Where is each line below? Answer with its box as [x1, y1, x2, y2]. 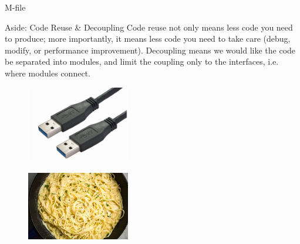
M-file [5, 1, 26, 13]
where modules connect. [5, 66, 90, 79]
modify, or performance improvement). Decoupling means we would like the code [5, 44, 296, 56]
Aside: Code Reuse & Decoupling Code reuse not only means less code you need [5, 21, 293, 33]
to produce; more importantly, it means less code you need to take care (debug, [5, 32, 291, 45]
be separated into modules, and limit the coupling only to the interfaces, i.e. [5, 55, 279, 68]
